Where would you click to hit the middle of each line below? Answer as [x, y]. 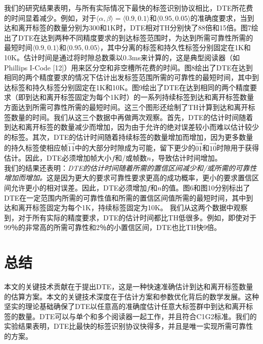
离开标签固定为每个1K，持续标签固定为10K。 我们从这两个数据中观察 [133, 207]
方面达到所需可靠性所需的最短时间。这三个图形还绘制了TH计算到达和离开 [126, 107]
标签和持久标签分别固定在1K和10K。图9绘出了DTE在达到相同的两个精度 [130, 87]
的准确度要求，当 [219, 17]
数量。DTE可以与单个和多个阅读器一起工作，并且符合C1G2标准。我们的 [137, 316]
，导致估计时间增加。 [186, 158]
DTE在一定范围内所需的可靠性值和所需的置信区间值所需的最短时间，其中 [125, 197]
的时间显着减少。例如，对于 [50, 17]
